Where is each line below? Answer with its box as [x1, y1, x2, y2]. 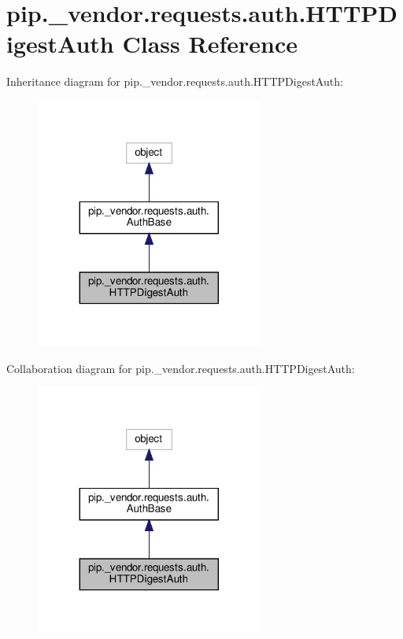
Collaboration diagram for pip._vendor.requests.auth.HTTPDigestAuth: [6, 360, 355, 376]
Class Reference [122, 28, 298, 60]
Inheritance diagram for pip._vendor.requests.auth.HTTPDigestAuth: [6, 73, 343, 90]
